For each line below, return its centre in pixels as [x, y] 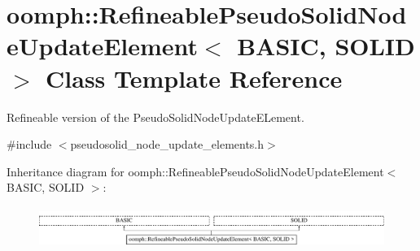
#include [29, 144]
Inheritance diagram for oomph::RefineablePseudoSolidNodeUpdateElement [195, 171]
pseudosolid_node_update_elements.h [167, 144]
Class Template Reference [194, 78]
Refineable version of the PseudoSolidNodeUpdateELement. [155, 117]
